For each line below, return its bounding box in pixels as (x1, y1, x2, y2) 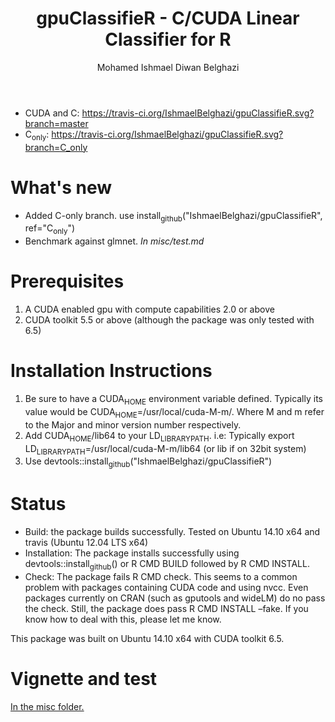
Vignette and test (10, 668, 158, 691)
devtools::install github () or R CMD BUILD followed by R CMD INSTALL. (24, 558, 310, 572)
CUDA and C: (24, 107, 80, 119)
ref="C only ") (24, 222, 76, 237)
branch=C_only (24, 141, 88, 153)
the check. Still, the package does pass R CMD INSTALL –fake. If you (24, 602, 309, 614)
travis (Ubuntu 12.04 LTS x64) (24, 537, 149, 549)
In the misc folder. (10, 700, 85, 712)
